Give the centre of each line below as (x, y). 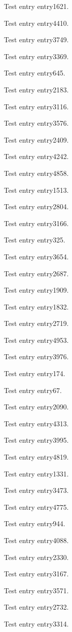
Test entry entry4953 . (36, 340)
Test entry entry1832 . (36, 306)
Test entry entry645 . (35, 73)
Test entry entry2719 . (36, 323)
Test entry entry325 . (35, 240)
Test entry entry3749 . (36, 39)
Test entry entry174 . (35, 373)
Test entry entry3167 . (36, 574)
